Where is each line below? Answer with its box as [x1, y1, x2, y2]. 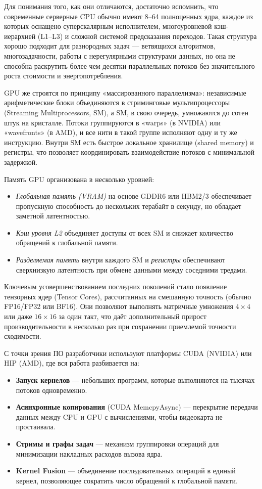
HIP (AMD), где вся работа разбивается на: [4, 358, 139, 368]
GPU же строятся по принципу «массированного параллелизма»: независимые [4, 87, 246, 98]
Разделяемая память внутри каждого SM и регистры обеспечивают [16, 254, 226, 265]
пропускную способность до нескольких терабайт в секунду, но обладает [16, 200, 241, 211]
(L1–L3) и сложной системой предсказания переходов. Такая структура [37, 30, 257, 41]
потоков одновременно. [16, 384, 87, 395]
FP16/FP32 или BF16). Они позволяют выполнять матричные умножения [4, 301, 233, 312]
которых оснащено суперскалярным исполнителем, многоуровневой [4, 21, 212, 31]
